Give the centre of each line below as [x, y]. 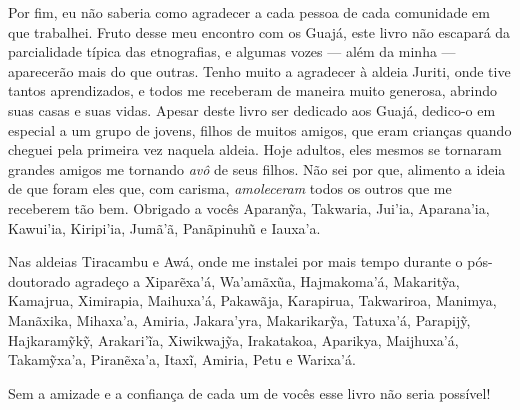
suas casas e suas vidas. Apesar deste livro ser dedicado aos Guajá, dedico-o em [252, 109]
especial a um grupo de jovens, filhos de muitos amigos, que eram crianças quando [260, 129]
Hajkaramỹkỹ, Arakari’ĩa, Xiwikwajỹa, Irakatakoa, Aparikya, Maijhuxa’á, [233, 339]
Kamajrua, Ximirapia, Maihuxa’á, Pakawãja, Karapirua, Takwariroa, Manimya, [252, 300]
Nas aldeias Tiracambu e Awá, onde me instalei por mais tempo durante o [235, 261]
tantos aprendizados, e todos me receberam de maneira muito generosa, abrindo [252, 90]
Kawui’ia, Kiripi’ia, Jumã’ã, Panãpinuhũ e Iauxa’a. [164, 227]
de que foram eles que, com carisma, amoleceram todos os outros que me [230, 188]
